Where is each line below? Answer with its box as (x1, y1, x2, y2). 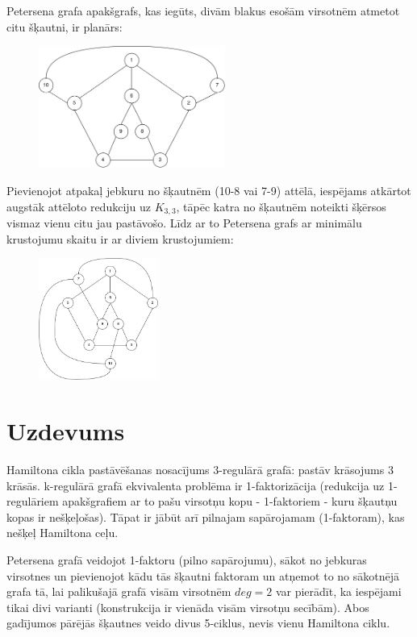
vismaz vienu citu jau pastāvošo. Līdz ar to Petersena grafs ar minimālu (6, 214, 362, 231)
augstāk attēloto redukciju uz (6, 198, 152, 214)
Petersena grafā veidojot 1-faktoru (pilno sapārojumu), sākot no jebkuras (6, 552, 367, 568)
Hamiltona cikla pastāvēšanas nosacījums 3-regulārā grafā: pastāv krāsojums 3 (6, 461, 394, 478)
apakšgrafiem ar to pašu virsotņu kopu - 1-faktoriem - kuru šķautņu (62, 493, 398, 510)
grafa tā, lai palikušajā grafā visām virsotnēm (6, 583, 231, 600)
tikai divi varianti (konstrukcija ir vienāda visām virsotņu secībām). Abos (6, 598, 369, 615)
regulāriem (6, 493, 59, 510)
